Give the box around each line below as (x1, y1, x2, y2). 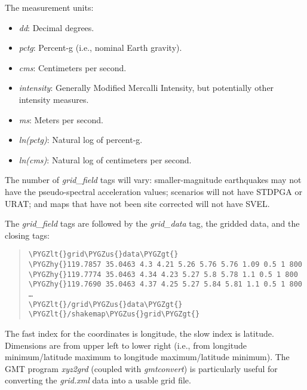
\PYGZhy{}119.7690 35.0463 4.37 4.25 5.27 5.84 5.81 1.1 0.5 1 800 (28, 280, 302, 289)
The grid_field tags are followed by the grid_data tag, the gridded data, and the (5, 217, 300, 230)
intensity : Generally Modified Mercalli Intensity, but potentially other (19, 81, 274, 94)
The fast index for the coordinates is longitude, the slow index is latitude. (5, 327, 274, 339)
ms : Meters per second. (19, 113, 103, 126)
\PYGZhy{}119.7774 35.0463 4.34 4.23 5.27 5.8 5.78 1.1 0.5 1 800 (28, 270, 298, 279)
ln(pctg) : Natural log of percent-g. (19, 133, 143, 146)
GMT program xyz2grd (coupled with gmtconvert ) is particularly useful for (5, 362, 278, 374)
